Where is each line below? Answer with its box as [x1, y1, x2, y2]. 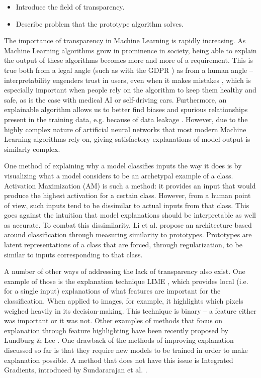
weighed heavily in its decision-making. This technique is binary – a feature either [4, 305, 256, 316]
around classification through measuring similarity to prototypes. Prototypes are [4, 229, 252, 240]
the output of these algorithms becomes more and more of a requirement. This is [4, 55, 253, 65]
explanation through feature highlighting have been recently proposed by [4, 325, 228, 335]
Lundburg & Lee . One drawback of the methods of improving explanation [4, 335, 234, 345]
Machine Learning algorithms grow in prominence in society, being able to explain [4, 45, 257, 55]
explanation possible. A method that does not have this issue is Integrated [4, 354, 233, 365]
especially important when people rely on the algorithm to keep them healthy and [4, 84, 256, 95]
